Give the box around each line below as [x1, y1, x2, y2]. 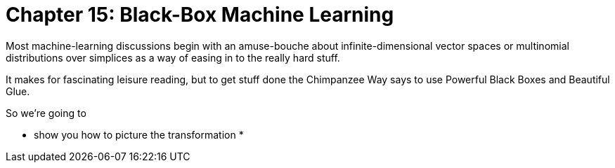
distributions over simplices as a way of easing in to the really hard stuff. [6, 51, 340, 64]
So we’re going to [6, 106, 86, 119]
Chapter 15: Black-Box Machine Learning [6, 3, 394, 27]
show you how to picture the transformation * [34, 128, 244, 141]
